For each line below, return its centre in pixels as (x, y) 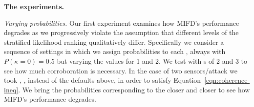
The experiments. (34, 6)
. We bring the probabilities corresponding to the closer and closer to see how (134, 89)
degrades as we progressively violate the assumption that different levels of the (121, 32)
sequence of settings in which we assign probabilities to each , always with (115, 51)
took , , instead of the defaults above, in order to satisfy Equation (103, 80)
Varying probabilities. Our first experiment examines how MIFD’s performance (122, 23)
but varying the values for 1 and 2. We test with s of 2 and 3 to (152, 61)
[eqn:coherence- (227, 80)
